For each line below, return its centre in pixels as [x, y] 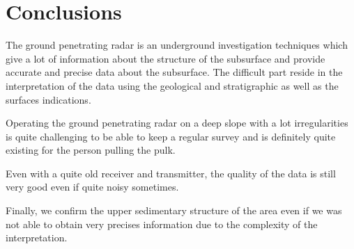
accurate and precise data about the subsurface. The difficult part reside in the [174, 72]
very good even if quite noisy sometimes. [92, 187]
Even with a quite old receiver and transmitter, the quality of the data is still [171, 173]
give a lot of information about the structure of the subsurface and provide [166, 58]
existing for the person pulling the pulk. [91, 150]
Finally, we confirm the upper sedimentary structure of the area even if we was [174, 210]
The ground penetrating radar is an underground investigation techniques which [177, 45]
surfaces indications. [48, 99]
